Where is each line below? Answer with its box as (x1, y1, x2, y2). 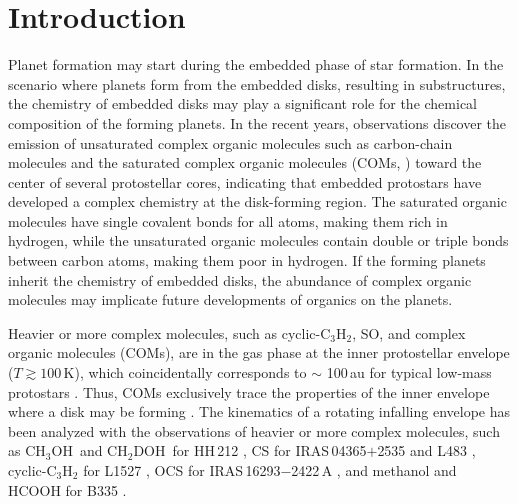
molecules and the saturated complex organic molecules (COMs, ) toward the (8, 152, 482, 173)
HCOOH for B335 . (8, 479, 127, 500)
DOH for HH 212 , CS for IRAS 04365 (133, 440, 367, 461)
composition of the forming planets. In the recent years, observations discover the (8, 112, 507, 133)
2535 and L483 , (377, 440, 476, 461)
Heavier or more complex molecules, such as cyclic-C (8, 322, 331, 343)
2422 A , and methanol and (291, 460, 457, 480)
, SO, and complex (352, 322, 466, 343)
